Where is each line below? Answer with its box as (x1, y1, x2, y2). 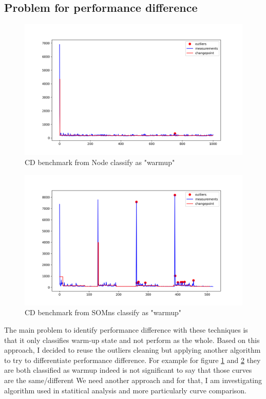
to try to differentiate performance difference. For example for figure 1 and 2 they (4, 354, 261, 365)
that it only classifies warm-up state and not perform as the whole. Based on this (4, 334, 260, 345)
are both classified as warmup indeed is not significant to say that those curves (4, 365, 252, 375)
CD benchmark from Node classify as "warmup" (25, 157, 175, 168)
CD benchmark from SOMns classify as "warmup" (25, 307, 182, 318)
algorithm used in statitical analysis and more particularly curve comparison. (4, 385, 246, 395)
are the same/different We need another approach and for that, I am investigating (4, 375, 262, 386)
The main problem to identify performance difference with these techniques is (4, 324, 248, 335)
